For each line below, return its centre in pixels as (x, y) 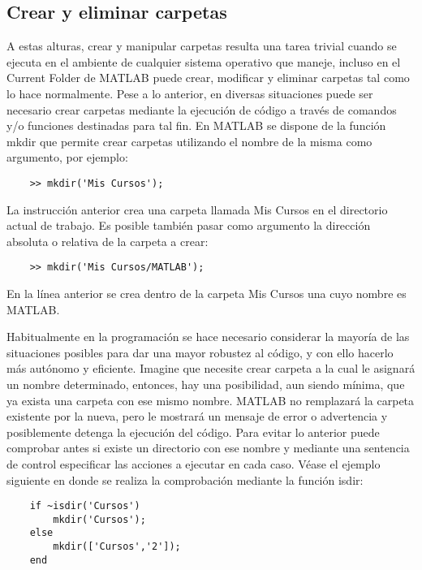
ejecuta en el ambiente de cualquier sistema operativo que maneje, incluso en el (204, 61)
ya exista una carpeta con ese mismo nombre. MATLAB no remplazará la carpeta (211, 400)
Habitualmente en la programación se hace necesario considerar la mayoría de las (208, 337)
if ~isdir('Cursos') (85, 506)
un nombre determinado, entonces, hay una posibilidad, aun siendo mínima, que (206, 384)
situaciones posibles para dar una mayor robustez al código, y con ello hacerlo (200, 352)
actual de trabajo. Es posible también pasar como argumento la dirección (189, 225)
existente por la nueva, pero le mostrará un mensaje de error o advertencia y (197, 416)
